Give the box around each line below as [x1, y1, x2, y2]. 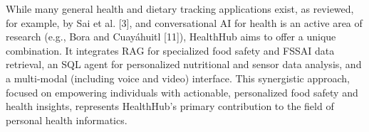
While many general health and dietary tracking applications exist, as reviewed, [6, 1, 354, 16]
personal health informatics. [6, 112, 128, 127]
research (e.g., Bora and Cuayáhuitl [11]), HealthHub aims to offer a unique [6, 29, 336, 44]
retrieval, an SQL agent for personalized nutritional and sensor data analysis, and [6, 57, 362, 72]
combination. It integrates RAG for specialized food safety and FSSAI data [6, 43, 335, 57]
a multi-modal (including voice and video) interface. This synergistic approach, [6, 70, 350, 85]
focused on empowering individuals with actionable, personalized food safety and [6, 84, 358, 99]
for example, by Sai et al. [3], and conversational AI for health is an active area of [6, 15, 363, 30]
